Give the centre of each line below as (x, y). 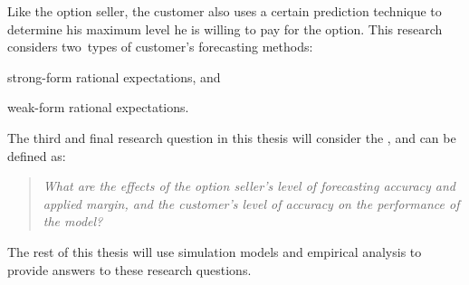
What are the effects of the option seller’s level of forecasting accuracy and (249, 186)
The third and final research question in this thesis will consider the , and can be (232, 137)
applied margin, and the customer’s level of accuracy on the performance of (251, 203)
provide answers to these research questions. (129, 269)
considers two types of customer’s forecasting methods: (160, 47)
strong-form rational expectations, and (114, 76)
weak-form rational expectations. (98, 107)
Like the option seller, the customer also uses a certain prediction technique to (225, 11)
